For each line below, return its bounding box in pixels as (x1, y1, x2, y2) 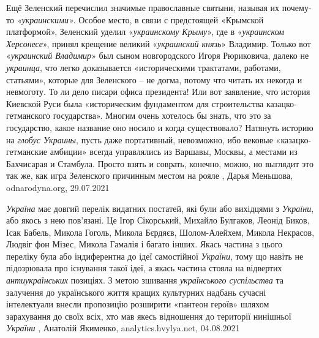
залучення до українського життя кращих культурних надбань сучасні (6, 285, 266, 298)
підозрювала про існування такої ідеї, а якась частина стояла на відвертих (6, 261, 282, 274)
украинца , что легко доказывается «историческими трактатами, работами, (6, 61, 281, 73)
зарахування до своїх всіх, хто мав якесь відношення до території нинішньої (6, 309, 291, 322)
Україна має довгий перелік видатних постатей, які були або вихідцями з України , (6, 201, 314, 214)
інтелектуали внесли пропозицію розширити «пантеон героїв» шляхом (6, 298, 269, 310)
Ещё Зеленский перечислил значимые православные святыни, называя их (6, 1, 279, 13)
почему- (282, 1, 312, 13)
